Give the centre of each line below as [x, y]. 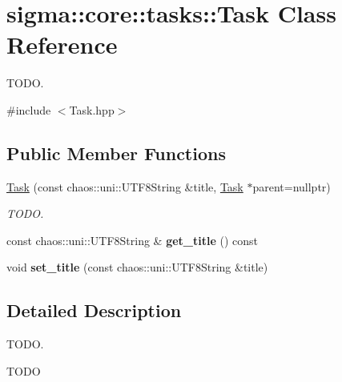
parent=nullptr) [292, 186]
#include [29, 109]
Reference [62, 44]
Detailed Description [94, 310]
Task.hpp [92, 109]
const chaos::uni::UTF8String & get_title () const [133, 240]
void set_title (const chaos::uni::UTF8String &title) [137, 267]
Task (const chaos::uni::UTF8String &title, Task [125, 186]
